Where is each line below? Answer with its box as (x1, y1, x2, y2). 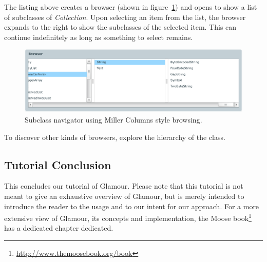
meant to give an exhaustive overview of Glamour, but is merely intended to (4, 190, 244, 201)
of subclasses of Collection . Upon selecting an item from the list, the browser (4, 11, 246, 22)
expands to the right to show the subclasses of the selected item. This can (4, 22, 237, 32)
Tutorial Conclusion (4, 156, 111, 172)
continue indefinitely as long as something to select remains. (4, 31, 193, 42)
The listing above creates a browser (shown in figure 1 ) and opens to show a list (4, 2, 257, 12)
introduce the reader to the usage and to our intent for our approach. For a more (4, 200, 259, 211)
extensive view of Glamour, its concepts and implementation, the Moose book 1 (4, 211, 252, 223)
